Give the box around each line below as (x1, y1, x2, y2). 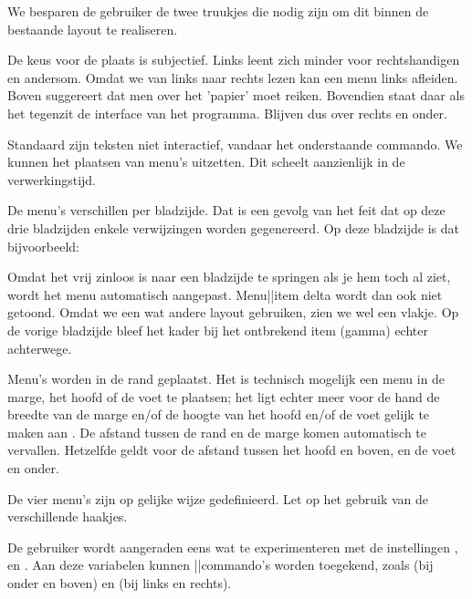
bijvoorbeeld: (7, 236, 80, 255)
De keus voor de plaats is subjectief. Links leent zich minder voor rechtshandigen (7, 50, 460, 69)
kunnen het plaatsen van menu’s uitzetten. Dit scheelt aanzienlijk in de (7, 152, 405, 171)
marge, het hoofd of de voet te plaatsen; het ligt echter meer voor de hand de (7, 387, 440, 406)
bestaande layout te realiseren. (7, 19, 178, 38)
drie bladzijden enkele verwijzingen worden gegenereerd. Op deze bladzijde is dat (7, 218, 459, 237)
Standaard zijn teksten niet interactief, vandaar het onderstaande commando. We (7, 134, 463, 153)
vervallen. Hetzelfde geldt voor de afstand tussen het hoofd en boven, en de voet (7, 440, 456, 460)
